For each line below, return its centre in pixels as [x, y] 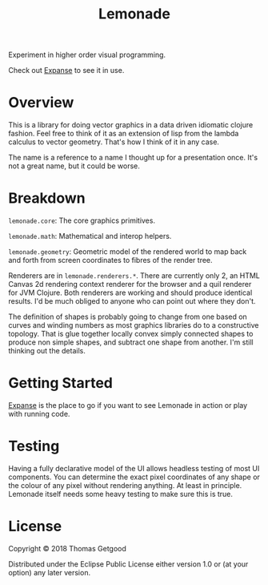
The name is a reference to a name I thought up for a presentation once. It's [133, 158]
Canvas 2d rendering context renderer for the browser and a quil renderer [130, 284]
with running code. [39, 414]
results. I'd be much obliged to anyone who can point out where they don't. [132, 301]
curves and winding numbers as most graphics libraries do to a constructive [134, 325]
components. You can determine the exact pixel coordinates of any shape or [134, 477]
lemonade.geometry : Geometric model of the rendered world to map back [128, 252]
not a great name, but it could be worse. [74, 166]
